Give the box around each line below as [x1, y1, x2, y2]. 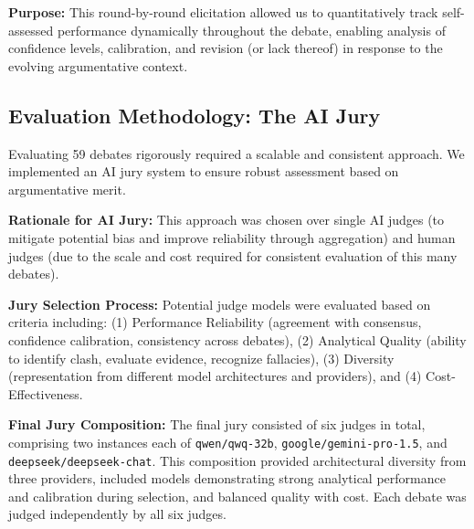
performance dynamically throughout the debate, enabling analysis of [57, 20, 446, 39]
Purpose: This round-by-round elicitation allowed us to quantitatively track [8, 3, 438, 21]
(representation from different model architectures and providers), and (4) [8, 366, 422, 386]
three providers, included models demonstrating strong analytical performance [8, 469, 446, 488]
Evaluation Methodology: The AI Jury [8, 101, 381, 129]
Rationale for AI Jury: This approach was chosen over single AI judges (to [8, 210, 445, 229]
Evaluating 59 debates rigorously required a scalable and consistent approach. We [8, 143, 465, 163]
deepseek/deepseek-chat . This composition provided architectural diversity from [8, 450, 467, 470]
